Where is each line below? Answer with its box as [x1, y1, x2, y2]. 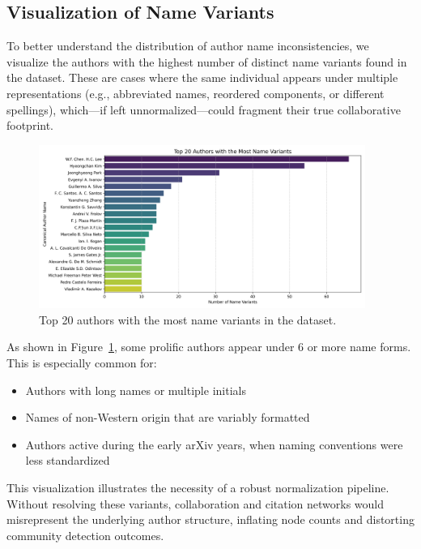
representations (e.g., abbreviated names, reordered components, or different [6, 84, 385, 101]
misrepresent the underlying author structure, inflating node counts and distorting [6, 511, 415, 528]
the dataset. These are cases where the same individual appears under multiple [6, 69, 398, 86]
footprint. [6, 117, 54, 134]
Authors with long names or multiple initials [25, 381, 246, 398]
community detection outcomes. [6, 526, 164, 543]
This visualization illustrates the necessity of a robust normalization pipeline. [6, 478, 389, 495]
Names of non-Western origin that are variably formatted [25, 409, 310, 426]
